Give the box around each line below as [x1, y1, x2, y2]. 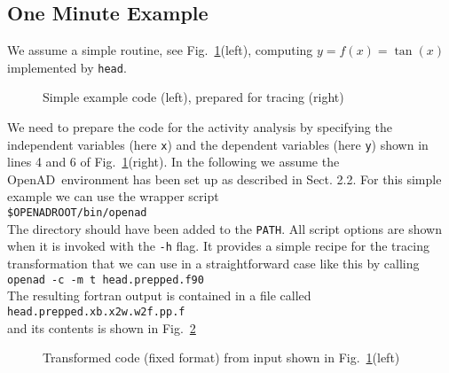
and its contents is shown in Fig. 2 [7, 318, 196, 337]
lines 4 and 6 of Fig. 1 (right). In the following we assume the [7, 152, 340, 171]
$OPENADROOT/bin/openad [7, 206, 147, 220]
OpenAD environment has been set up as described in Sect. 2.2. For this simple [7, 169, 442, 188]
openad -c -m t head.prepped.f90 [7, 273, 204, 286]
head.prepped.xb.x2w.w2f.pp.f [7, 305, 185, 318]
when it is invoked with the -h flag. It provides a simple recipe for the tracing [7, 237, 429, 255]
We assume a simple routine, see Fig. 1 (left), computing [7, 41, 313, 59]
